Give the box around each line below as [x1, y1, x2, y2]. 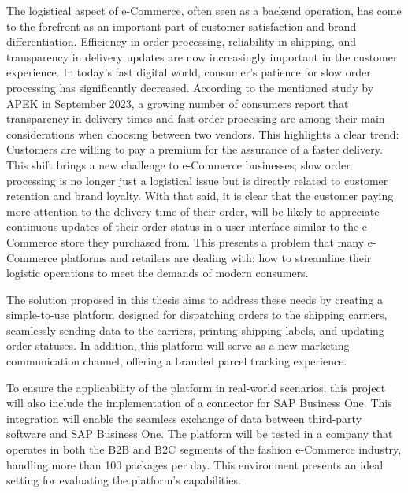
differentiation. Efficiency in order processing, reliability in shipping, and [6, 33, 357, 50]
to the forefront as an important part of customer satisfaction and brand [6, 17, 357, 34]
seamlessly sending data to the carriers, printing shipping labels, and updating [6, 321, 384, 338]
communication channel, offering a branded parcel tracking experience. [6, 353, 347, 369]
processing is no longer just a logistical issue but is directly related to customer [6, 172, 388, 188]
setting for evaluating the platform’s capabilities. [6, 472, 241, 488]
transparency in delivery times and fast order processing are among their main [6, 110, 385, 127]
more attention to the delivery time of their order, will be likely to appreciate [6, 202, 380, 219]
